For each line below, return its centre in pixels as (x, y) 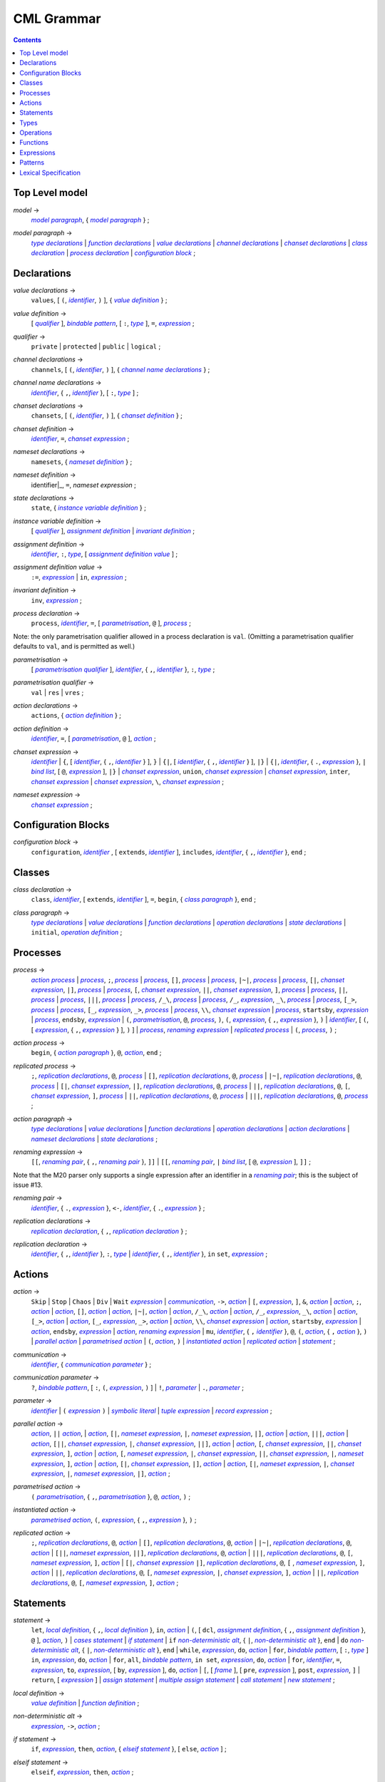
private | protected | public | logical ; (96, 346)
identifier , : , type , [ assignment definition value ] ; (104, 554)
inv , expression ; (56, 600)
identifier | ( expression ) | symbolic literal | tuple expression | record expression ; (152, 1411)
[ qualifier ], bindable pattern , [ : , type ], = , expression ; (113, 324)
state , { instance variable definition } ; (88, 508)
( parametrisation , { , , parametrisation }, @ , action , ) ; (111, 1496)
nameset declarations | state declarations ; (94, 1139)
